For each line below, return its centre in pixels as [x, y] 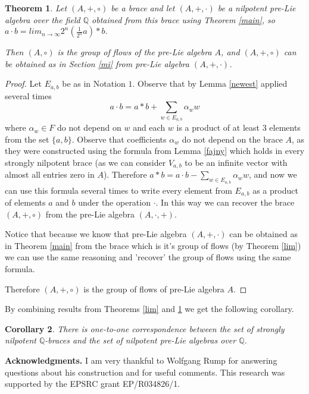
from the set [27, 139]
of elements [25, 202]
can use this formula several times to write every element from [118, 190]
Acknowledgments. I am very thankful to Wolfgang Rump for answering [141, 360]
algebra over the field [43, 19]
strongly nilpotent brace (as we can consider [85, 162]
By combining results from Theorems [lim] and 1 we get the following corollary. [149, 309]
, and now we [273, 174]
